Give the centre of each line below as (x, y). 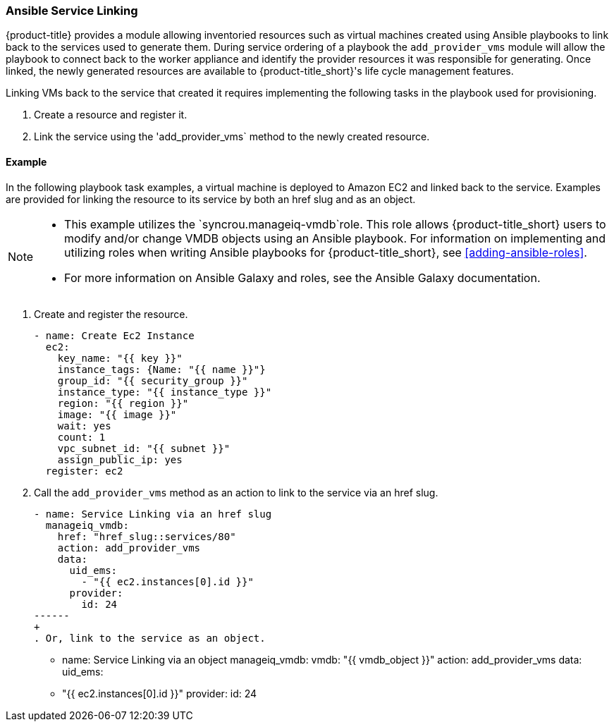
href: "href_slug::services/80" (147, 536)
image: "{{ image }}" (117, 414)
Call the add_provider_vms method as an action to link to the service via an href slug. (236, 492)
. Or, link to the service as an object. (150, 638)
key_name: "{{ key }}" (120, 358)
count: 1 (81, 437)
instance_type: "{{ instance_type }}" (165, 392)
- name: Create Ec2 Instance (114, 335)
